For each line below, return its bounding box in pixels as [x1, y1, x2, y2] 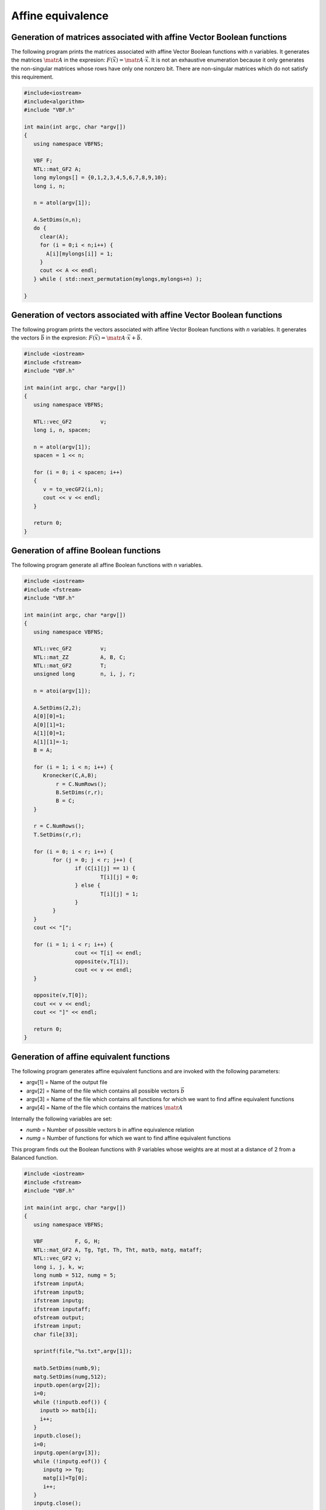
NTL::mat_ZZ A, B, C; [33, 654, 126, 661]
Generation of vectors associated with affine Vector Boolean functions [11, 310, 283, 320]
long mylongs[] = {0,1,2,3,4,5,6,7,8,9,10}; [33, 174, 167, 181]
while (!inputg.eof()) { [33, 1457, 107, 1465]
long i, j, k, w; [33, 1263, 85, 1270]
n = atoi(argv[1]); [33, 687, 91, 695]
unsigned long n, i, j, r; [33, 670, 136, 678]
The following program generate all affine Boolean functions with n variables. [11, 562, 203, 569]
